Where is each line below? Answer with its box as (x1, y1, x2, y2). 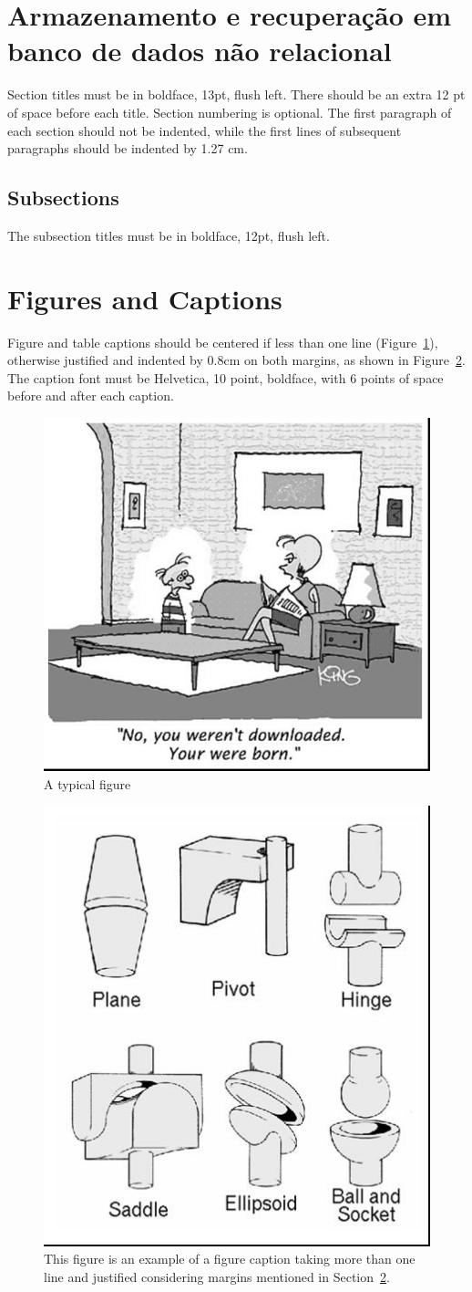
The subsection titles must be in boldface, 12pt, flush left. (7, 225, 330, 245)
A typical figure (44, 774, 131, 793)
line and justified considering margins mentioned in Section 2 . (44, 1266, 390, 1286)
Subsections (7, 183, 119, 212)
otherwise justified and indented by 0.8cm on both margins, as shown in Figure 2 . (7, 350, 466, 370)
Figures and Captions (7, 279, 282, 317)
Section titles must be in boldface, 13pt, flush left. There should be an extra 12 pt (7, 85, 466, 104)
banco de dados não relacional (7, 32, 392, 69)
